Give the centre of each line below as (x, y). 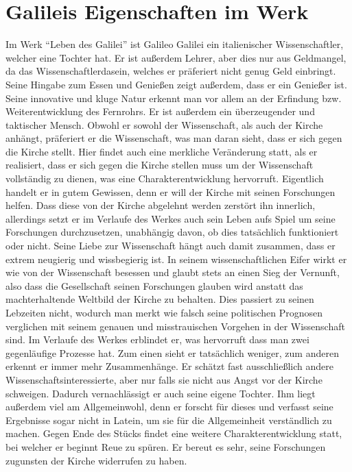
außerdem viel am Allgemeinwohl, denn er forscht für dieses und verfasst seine (169, 407)
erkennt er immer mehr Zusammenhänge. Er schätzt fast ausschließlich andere (169, 366)
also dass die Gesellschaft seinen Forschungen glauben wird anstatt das (154, 285)
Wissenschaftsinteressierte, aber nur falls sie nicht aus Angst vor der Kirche (164, 379)
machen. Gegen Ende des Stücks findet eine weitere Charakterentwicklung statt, (174, 433)
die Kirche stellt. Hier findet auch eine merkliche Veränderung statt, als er (162, 151)
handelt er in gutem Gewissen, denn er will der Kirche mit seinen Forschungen (171, 191)
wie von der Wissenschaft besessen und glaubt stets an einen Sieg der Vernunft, (173, 272)
